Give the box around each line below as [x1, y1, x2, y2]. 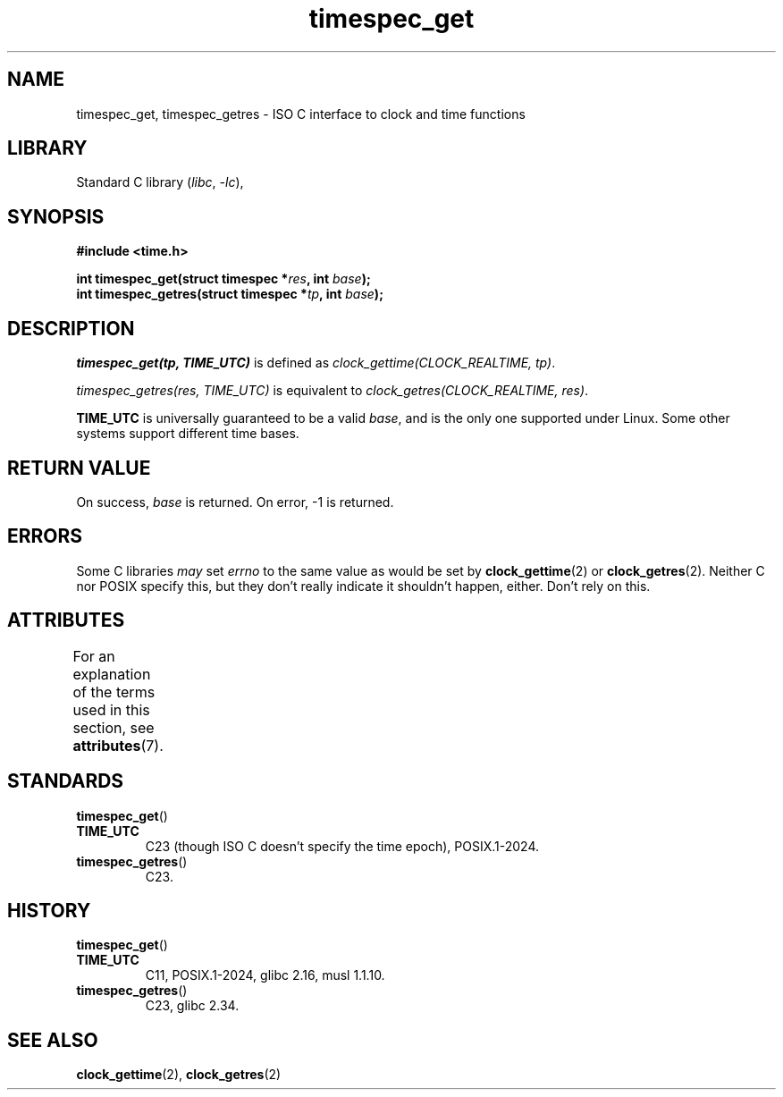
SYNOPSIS [7, 205, 105, 228]
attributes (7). [72, 736, 164, 755]
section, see [72, 718, 155, 737]
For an [72, 646, 115, 665]
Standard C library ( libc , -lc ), [76, 174, 244, 190]
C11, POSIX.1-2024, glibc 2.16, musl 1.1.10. [145, 967, 385, 983]
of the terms [72, 682, 156, 701]
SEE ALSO [7, 1028, 98, 1051]
